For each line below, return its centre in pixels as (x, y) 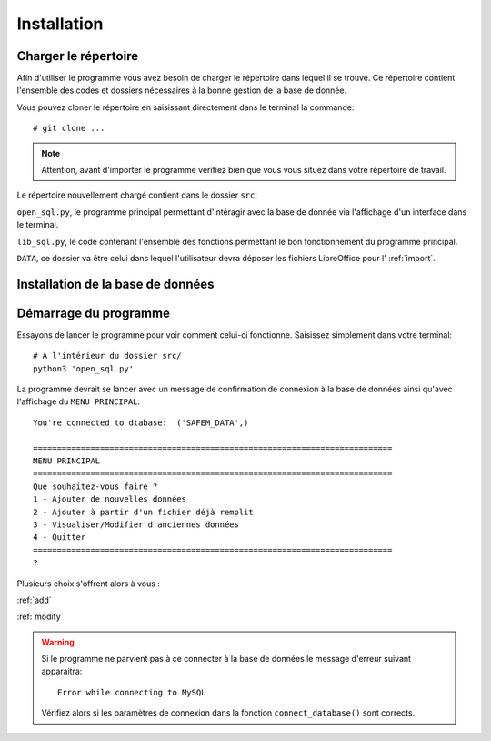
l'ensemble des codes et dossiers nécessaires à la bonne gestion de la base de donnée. (182, 90)
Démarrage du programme (93, 313)
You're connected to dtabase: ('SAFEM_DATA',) (141, 422)
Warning (58, 642)
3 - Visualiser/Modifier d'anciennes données (136, 524)
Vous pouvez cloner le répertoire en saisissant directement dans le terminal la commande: (185, 107)
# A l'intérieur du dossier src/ (107, 356)
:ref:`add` (34, 600)
